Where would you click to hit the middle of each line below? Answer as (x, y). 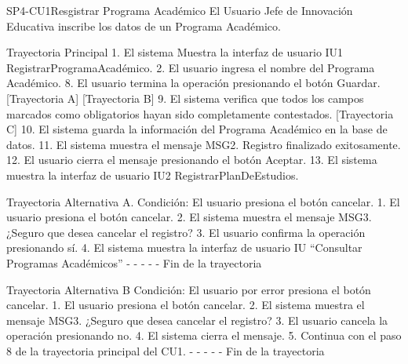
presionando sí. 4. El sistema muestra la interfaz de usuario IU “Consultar (184, 248)
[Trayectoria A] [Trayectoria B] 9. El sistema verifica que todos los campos (185, 98)
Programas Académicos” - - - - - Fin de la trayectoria (134, 262)
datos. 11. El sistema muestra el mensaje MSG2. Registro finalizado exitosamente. (204, 144)
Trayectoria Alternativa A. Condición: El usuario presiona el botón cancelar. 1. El (203, 201)
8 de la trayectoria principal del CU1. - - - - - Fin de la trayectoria (166, 350)
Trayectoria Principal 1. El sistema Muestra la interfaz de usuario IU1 (175, 52)
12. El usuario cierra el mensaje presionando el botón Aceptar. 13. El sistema (192, 160)
